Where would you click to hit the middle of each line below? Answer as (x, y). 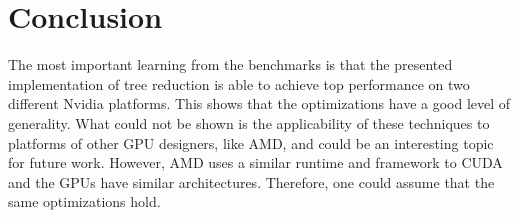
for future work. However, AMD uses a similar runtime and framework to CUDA (255, 162)
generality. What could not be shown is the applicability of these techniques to (249, 122)
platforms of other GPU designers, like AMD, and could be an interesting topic (251, 142)
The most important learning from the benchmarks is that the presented (230, 64)
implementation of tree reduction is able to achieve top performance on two (239, 83)
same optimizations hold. (84, 201)
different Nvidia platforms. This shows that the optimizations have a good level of (259, 103)
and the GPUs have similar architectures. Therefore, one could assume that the (251, 181)
